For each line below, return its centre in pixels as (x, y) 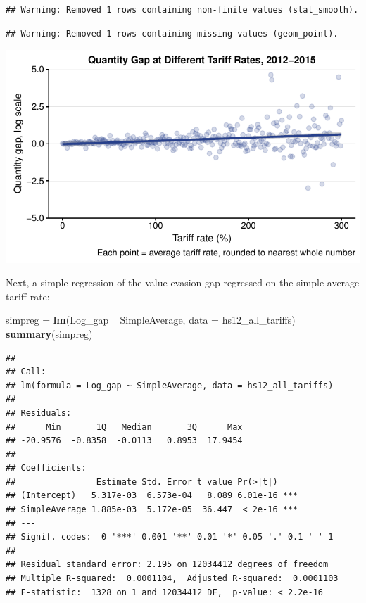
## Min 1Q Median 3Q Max (124, 427)
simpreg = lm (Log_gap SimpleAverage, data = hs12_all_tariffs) (151, 320)
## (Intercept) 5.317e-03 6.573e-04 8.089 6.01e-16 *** (152, 496)
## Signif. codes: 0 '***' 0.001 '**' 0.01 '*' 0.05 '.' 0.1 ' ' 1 (170, 537)
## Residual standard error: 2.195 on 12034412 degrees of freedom (167, 565)
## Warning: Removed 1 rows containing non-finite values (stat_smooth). (182, 10)
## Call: (26, 372)
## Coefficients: (46, 468)
